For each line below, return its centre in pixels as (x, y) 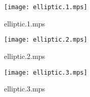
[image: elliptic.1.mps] (46, 7)
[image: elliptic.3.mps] (46, 72)
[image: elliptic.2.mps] (46, 40)
